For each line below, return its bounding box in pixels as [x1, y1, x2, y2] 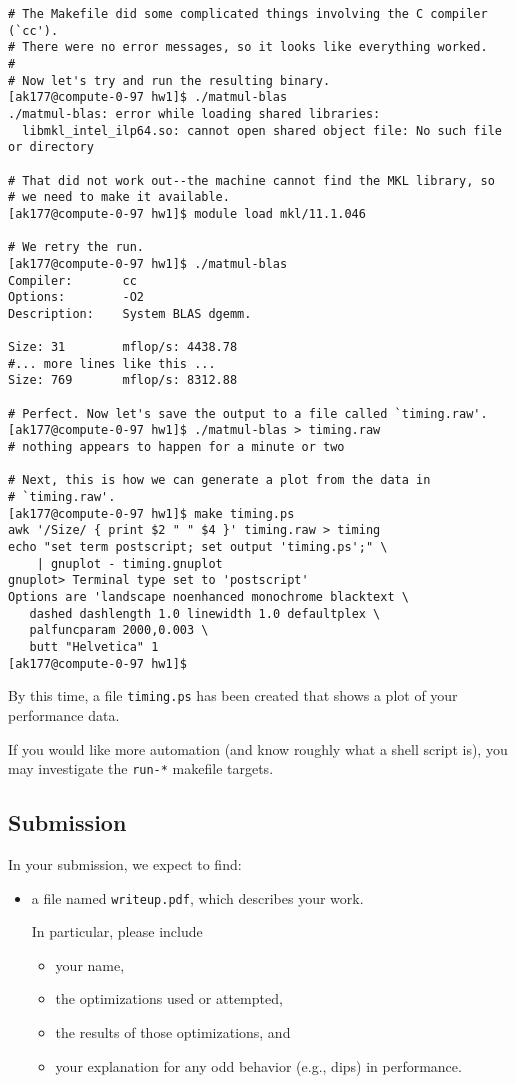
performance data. [8, 704, 120, 725]
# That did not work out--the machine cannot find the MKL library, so [8, 173, 495, 188]
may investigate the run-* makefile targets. [8, 758, 274, 779]
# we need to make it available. [8, 190, 230, 205]
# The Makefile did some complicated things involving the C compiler [8, 7, 488, 21]
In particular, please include [31, 921, 203, 942]
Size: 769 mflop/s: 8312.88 [8, 373, 238, 388]
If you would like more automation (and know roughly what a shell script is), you [8, 738, 508, 759]
